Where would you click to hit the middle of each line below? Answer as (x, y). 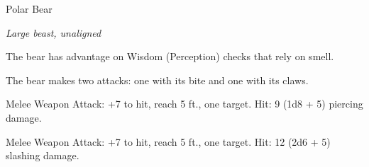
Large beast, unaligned (54, 32)
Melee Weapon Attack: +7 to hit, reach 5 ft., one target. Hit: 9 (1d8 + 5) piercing (184, 104)
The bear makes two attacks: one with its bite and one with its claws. (157, 80)
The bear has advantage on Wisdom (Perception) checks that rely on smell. (170, 56)
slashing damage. (43, 155)
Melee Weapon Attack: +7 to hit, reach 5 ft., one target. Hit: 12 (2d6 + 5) (168, 141)
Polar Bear (29, 8)
